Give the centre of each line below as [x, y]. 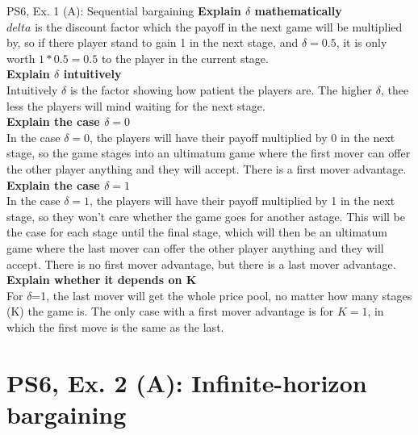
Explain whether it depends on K [102, 280]
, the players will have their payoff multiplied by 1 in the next [242, 201]
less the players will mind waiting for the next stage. [136, 105]
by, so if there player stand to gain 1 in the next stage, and [153, 42]
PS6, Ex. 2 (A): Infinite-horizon [187, 382]
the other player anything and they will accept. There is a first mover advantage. [207, 168]
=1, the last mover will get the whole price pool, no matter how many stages [222, 295]
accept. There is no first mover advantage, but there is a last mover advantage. [201, 264]
